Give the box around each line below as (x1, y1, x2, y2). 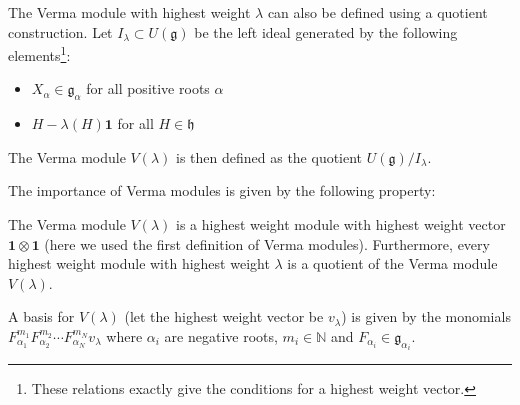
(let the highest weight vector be (124, 306, 324, 327)
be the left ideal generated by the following (194, 21, 458, 42)
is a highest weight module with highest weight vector (176, 214, 506, 235)
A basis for (8, 306, 75, 327)
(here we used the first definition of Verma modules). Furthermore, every (44, 233, 490, 254)
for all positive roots (86, 78, 210, 99)
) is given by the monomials (341, 306, 511, 327)
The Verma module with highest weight (8, 2, 251, 22)
